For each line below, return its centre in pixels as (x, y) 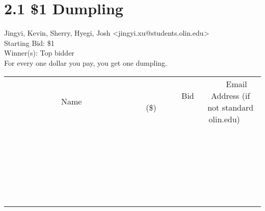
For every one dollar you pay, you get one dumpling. (86, 62)
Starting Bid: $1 (29, 43)
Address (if (231, 95)
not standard (231, 107)
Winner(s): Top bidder (39, 53)
